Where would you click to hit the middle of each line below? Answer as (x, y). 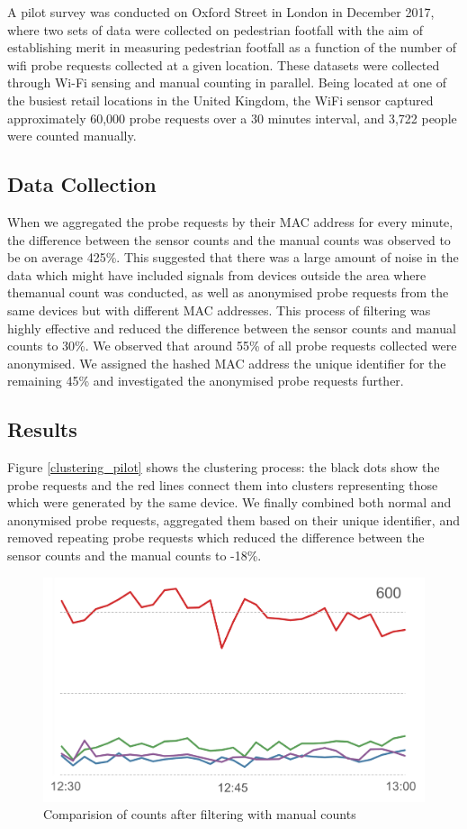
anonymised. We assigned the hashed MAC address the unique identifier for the (227, 363)
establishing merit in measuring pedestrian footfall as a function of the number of (232, 47)
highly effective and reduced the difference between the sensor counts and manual (232, 328)
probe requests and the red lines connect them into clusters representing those (223, 484)
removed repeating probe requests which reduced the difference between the (216, 537)
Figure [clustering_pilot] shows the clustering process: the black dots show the (224, 467)
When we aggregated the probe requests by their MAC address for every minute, (230, 221)
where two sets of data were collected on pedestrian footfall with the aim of (215, 29)
